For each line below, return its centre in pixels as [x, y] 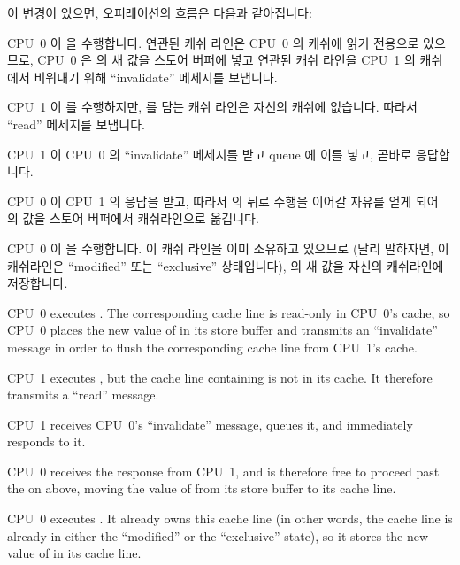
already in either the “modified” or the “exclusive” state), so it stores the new [218, 535]
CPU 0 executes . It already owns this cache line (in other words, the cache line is [230, 519]
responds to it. [46, 441]
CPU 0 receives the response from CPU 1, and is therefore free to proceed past [223, 471]
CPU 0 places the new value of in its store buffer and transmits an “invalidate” [222, 330]
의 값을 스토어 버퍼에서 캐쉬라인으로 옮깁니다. [133, 218]
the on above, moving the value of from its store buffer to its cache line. [202, 488]
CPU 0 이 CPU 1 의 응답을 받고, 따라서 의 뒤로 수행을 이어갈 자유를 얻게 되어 [223, 201]
